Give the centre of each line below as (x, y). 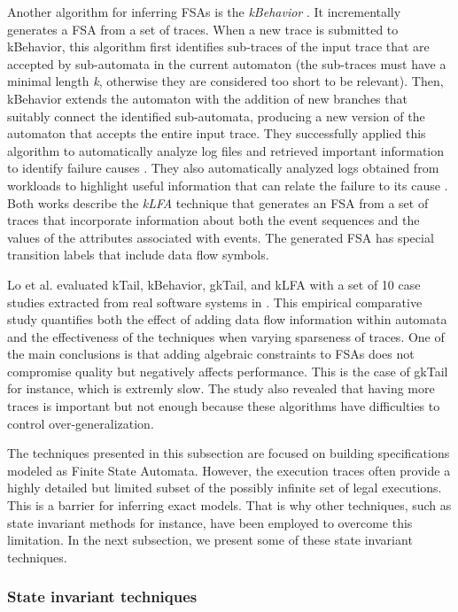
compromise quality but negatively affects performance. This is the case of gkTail (228, 371)
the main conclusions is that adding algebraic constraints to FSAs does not (211, 354)
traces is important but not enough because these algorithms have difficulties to (224, 406)
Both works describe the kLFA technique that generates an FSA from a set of (218, 202)
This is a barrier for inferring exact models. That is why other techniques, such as (229, 505)
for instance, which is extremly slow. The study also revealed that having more (221, 388)
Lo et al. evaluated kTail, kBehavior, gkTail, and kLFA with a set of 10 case (214, 284)
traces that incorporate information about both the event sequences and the (213, 220)
